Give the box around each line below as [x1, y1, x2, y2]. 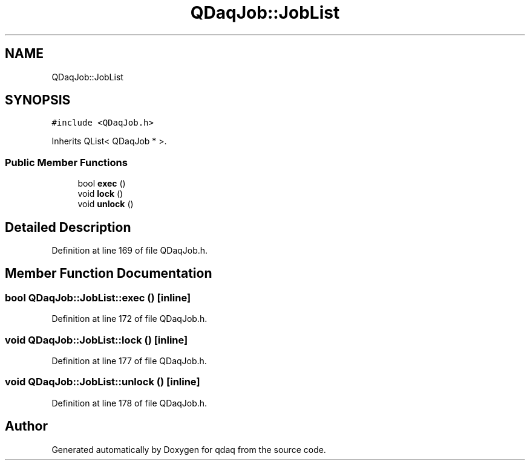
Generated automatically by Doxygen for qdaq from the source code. [51, 444, 326, 455]
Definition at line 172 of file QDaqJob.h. [51, 313, 208, 324]
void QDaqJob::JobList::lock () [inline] [5, 333, 188, 346]
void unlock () [77, 199, 134, 210]
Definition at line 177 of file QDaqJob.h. [51, 356, 207, 366]
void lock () [77, 188, 123, 199]
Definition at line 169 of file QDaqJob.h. [51, 245, 208, 256]
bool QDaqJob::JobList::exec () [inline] [5, 291, 191, 304]
